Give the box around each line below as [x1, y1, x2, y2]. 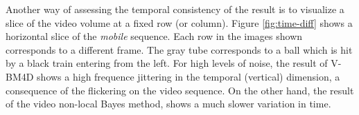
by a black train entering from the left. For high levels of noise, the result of [6, 56, 328, 70]
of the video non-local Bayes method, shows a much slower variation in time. [6, 96, 331, 111]
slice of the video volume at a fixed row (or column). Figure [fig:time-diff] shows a [6, 15, 353, 30]
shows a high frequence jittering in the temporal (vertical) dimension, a [37, 69, 340, 83]
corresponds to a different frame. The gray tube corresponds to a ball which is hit [6, 42, 353, 56]
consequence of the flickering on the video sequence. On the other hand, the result [6, 83, 354, 97]
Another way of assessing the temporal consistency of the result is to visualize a [6, 2, 344, 16]
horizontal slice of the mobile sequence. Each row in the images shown [6, 29, 303, 43]
